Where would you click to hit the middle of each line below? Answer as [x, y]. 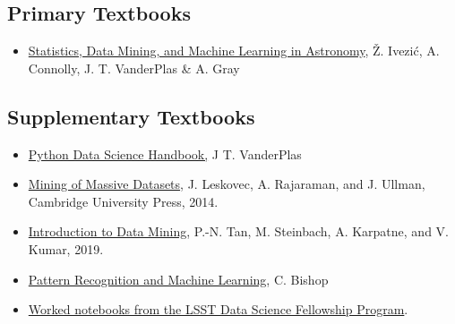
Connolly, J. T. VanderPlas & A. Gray [134, 68]
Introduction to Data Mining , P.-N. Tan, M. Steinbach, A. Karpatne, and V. [238, 231]
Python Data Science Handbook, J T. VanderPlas [165, 153]
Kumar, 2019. [66, 248]
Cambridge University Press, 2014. [123, 201]
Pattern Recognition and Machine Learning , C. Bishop [178, 279]
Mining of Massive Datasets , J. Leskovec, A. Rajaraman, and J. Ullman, [227, 184]
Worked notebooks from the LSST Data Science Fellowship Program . [218, 309]
